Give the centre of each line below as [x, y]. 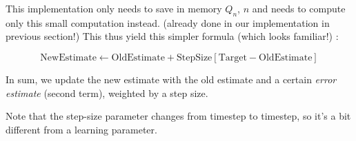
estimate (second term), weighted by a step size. [107, 93]
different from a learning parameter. [81, 129]
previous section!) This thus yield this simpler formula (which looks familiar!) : [172, 36]
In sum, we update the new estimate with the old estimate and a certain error [171, 79]
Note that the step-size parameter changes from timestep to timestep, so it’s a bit [178, 116]
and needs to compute [299, 8]
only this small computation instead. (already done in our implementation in [168, 22]
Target [233, 57]
